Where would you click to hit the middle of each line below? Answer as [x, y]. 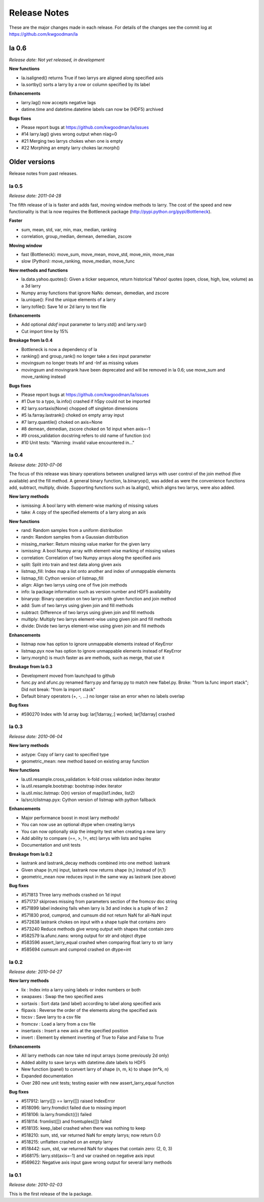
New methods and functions [38, 270]
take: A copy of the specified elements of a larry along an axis [84, 512]
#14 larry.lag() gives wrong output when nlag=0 [69, 134]
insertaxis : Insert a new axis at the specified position [75, 1031]
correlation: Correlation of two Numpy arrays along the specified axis [91, 558]
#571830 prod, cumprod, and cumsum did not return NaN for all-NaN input [97, 915]
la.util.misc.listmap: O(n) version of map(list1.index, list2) [78, 793]
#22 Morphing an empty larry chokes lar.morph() [70, 148]
